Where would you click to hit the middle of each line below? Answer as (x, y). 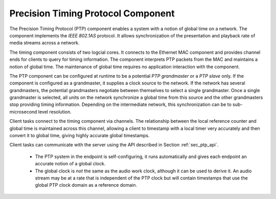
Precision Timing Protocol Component (92, 13)
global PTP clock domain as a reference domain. (86, 185)
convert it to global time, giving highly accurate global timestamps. (80, 136)
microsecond (23, 112)
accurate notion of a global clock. (70, 164)
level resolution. (55, 112)
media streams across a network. (44, 43)
